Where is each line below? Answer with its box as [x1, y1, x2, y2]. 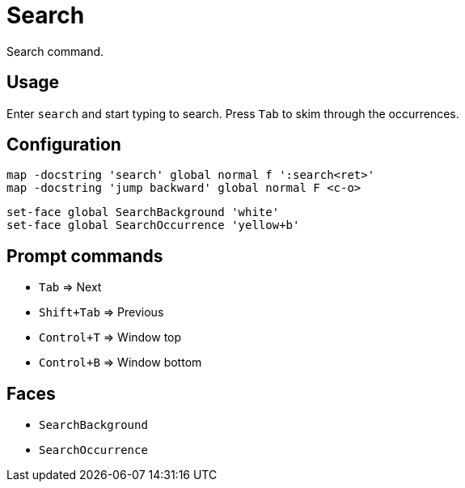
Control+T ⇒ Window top [39, 330, 182, 345]
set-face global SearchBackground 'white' [6, 206, 280, 219]
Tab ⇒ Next [39, 280, 102, 295]
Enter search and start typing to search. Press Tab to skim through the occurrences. [6, 106, 459, 121]
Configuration [6, 134, 121, 155]
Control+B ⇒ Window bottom [39, 355, 202, 370]
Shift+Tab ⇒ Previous [39, 305, 164, 320]
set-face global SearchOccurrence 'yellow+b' [6, 219, 300, 232]
